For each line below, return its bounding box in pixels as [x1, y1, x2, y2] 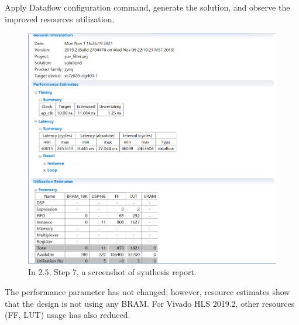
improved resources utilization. [5, 12, 115, 25]
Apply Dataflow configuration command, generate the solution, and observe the [5, 1, 290, 13]
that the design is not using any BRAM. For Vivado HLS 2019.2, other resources [5, 297, 295, 309]
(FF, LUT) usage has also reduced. [5, 309, 130, 321]
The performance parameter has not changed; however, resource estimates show [5, 285, 290, 297]
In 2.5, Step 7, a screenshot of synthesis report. [28, 266, 197, 278]
